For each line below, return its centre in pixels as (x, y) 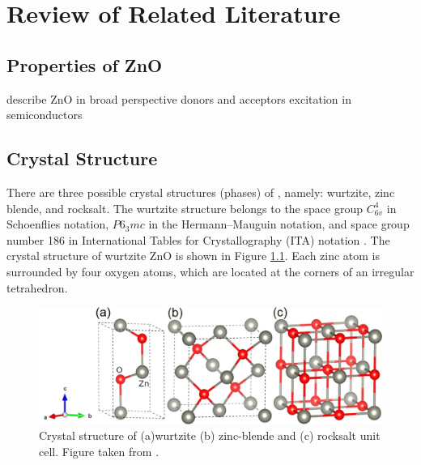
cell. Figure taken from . (99, 451)
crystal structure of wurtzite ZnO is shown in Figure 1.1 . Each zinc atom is (193, 256)
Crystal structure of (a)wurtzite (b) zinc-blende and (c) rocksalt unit (210, 435)
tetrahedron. (37, 287)
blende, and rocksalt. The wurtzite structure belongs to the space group (185, 208)
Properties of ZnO (85, 64)
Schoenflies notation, (58, 224)
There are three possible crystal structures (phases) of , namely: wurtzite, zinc (201, 192)
